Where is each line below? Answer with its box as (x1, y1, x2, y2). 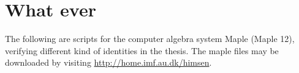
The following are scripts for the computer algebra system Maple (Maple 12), (5, 32, 295, 45)
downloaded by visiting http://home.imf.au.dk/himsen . (5, 56, 212, 69)
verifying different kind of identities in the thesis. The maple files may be (5, 44, 279, 57)
